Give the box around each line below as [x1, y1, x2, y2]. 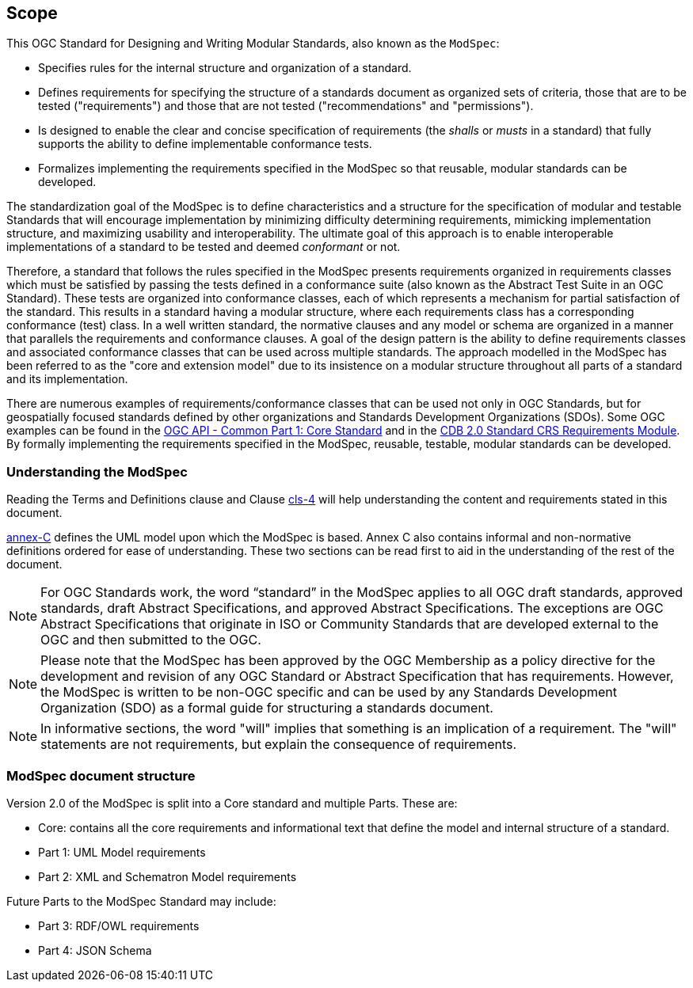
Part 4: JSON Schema [38, 943, 152, 957]
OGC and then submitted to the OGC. [40, 632, 261, 648]
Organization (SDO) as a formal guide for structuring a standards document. [40, 700, 493, 716]
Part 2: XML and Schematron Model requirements [38, 869, 297, 883]
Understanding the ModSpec [6, 463, 188, 480]
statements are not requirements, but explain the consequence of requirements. [40, 736, 517, 753]
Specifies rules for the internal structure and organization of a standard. [38, 61, 412, 75]
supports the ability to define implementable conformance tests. [38, 137, 372, 151]
